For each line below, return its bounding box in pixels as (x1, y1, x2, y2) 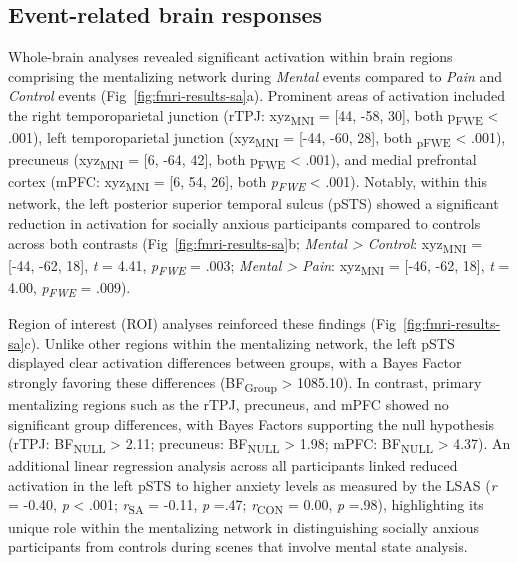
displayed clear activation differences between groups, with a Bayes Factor (8, 352, 462, 373)
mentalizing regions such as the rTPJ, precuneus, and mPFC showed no (8, 393, 449, 414)
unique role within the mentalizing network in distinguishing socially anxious (8, 516, 480, 537)
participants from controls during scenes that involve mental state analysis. (8, 536, 468, 557)
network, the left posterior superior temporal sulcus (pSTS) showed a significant (8, 193, 499, 214)
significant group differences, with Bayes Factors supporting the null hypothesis (8, 413, 495, 434)
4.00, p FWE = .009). (8, 276, 131, 300)
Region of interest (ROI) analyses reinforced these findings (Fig (8, 313, 397, 334)
